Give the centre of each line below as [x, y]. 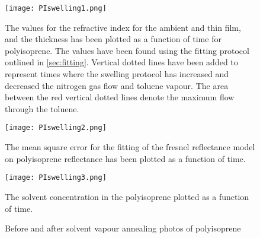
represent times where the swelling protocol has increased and [117, 74]
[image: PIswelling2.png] [56, 128]
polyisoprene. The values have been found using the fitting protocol [127, 50]
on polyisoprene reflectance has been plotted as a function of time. [125, 158]
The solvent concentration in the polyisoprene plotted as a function [127, 196]
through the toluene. [42, 108]
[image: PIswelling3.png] [56, 178]
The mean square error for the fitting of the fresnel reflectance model [130, 147]
